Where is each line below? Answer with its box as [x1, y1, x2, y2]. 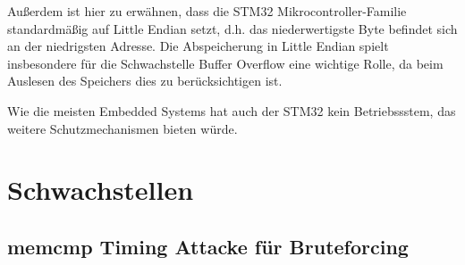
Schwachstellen [7, 171, 194, 208]
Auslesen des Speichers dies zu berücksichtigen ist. [7, 71, 283, 90]
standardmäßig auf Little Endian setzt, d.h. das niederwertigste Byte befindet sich [7, 19, 458, 37]
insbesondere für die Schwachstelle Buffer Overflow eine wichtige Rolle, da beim [7, 54, 444, 72]
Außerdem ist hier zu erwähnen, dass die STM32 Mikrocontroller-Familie [7, 2, 407, 20]
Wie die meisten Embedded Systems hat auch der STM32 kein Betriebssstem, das [7, 101, 456, 120]
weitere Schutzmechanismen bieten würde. [7, 119, 238, 137]
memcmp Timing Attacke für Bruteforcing [7, 232, 409, 260]
